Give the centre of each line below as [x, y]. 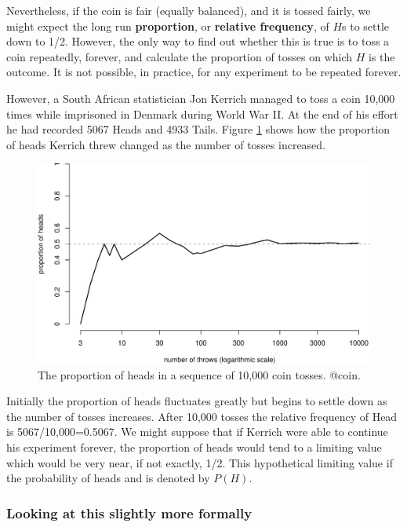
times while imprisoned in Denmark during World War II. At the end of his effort [202, 113]
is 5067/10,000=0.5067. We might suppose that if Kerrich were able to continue [197, 432]
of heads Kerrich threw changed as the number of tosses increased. [166, 144]
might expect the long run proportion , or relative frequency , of [168, 26]
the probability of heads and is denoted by [108, 478]
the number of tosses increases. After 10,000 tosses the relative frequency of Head [202, 416]
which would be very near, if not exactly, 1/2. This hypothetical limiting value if [200, 462]
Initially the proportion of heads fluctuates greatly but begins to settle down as [197, 401]
